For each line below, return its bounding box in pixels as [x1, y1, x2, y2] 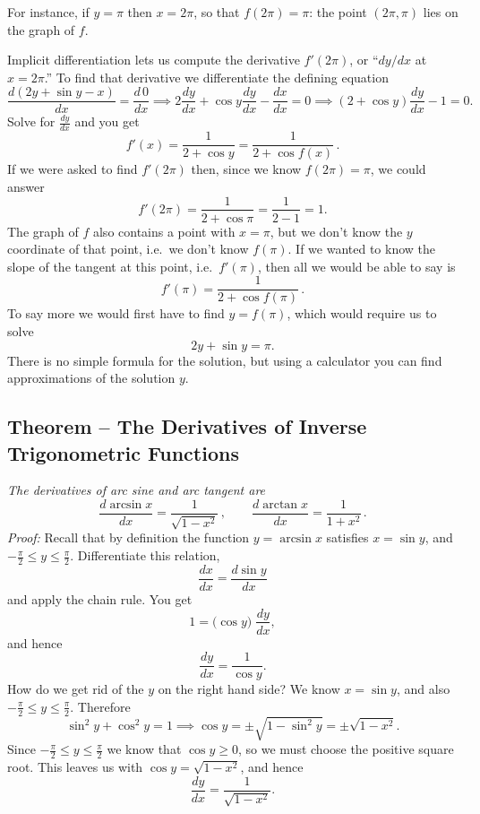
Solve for [7, 112, 56, 131]
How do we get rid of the [7, 680, 144, 698]
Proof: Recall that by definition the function [7, 528, 250, 547]
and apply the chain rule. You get [7, 589, 193, 608]
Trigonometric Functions [7, 438, 239, 466]
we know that [107, 740, 182, 758]
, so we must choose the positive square [238, 740, 454, 758]
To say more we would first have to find [7, 304, 225, 323]
